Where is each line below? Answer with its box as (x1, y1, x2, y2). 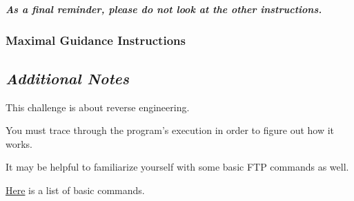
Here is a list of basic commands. (6, 183, 145, 198)
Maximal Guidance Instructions (6, 31, 186, 48)
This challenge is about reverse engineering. (6, 99, 190, 114)
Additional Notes (6, 67, 129, 88)
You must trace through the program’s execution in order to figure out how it (6, 123, 335, 137)
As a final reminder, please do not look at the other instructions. (6, 2, 322, 16)
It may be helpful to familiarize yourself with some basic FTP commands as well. (6, 160, 349, 174)
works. (6, 136, 33, 151)
